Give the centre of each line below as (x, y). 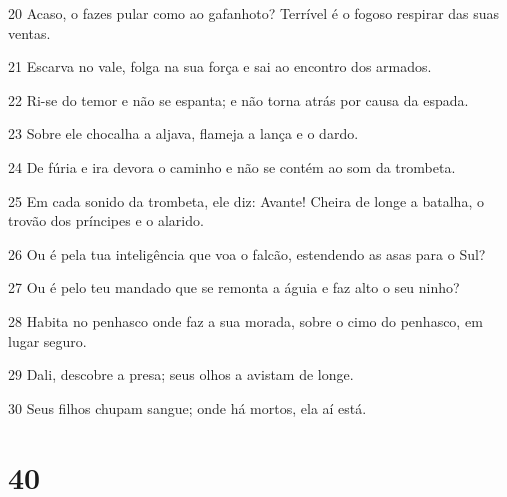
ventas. (29, 32)
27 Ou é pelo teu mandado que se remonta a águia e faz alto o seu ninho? (234, 287)
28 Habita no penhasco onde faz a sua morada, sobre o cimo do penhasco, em (245, 320)
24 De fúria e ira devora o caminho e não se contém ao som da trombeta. (232, 166)
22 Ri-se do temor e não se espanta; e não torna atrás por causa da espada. (238, 99)
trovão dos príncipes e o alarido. (106, 220)
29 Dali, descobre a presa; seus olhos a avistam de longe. (181, 374)
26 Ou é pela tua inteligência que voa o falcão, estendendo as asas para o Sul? (247, 253)
